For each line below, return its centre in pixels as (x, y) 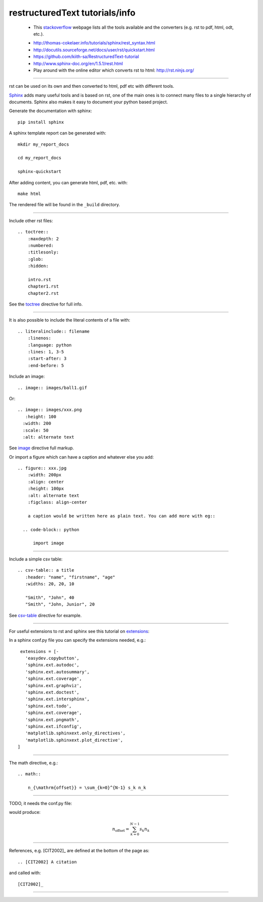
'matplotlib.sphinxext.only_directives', (75, 733)
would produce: (25, 812)
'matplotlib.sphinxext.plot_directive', (74, 740)
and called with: (25, 873)
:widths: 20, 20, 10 (50, 584)
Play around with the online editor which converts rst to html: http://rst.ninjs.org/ (114, 70)
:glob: (36, 259)
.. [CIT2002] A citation (47, 862)
